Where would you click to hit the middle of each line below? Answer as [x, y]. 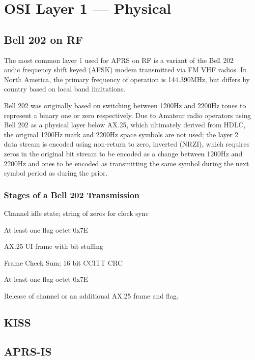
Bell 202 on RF [43, 39]
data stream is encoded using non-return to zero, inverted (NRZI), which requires [127, 144]
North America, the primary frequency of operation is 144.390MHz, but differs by [127, 79]
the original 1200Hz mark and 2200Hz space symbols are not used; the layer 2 [121, 134]
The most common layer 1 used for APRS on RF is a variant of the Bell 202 [119, 60]
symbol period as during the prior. [56, 173]
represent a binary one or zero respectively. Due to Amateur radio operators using [127, 115]
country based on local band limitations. [65, 89]
